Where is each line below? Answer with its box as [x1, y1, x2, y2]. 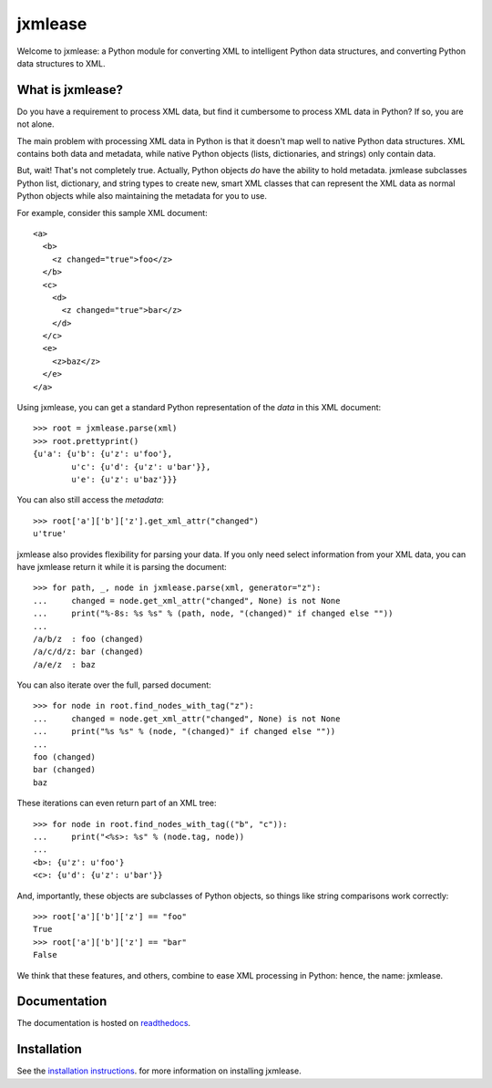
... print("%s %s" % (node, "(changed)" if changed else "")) [33, 726, 336, 737]
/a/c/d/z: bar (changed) [33, 647, 144, 657]
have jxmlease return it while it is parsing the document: [16, 561, 227, 572]
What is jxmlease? [16, 82, 123, 98]
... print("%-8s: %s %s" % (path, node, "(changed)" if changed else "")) [33, 608, 394, 619]
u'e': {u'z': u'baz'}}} [71, 474, 178, 484]
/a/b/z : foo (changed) [33, 634, 144, 644]
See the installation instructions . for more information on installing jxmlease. [16, 1065, 302, 1076]
